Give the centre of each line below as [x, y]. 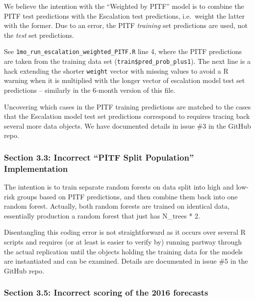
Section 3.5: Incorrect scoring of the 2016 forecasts [106, 292]
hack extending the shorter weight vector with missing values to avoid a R [116, 70]
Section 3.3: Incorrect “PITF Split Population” [99, 157]
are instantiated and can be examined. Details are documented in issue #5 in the [126, 261]
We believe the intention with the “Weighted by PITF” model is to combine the [124, 6]
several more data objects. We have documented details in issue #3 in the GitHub [127, 125]
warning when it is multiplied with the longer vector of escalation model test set [125, 80]
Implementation [36, 168]
